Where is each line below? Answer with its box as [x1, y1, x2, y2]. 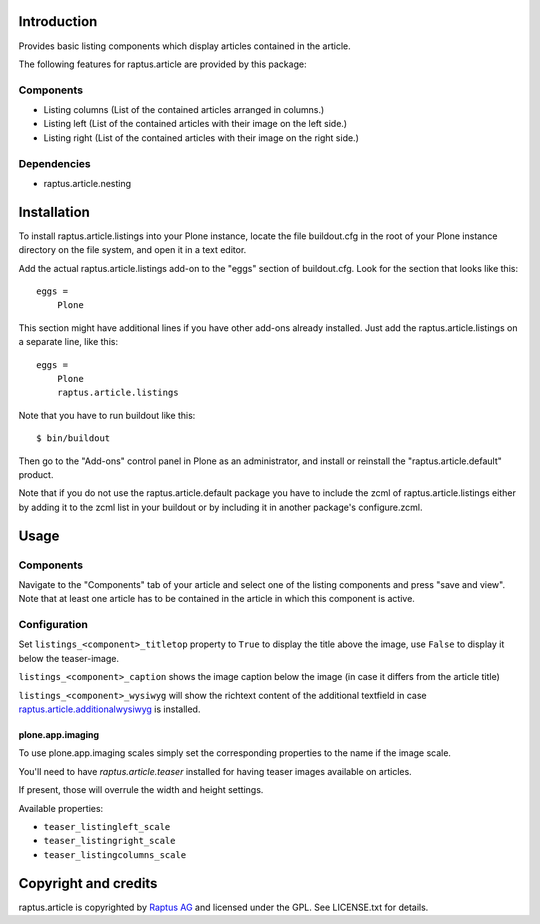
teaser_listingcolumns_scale [43, 849, 187, 860]
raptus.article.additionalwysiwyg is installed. [18, 703, 201, 715]
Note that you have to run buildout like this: [18, 409, 196, 421]
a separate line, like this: [18, 336, 119, 348]
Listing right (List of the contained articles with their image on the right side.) [43, 131, 359, 144]
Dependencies [18, 156, 92, 170]
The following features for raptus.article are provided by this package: [18, 58, 307, 70]
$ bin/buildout [36, 433, 111, 444]
